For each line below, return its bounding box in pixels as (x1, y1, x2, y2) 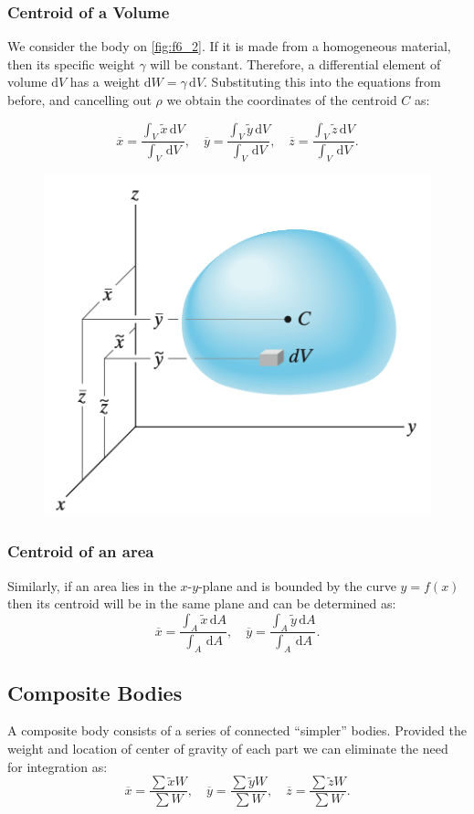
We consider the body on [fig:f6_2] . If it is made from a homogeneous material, (7, 37, 451, 56)
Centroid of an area (7, 540, 154, 563)
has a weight (69, 72, 141, 91)
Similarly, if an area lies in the (7, 576, 176, 595)
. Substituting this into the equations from (204, 72, 441, 91)
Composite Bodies (7, 678, 183, 706)
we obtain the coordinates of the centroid (166, 90, 397, 109)
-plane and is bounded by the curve (198, 576, 396, 595)
